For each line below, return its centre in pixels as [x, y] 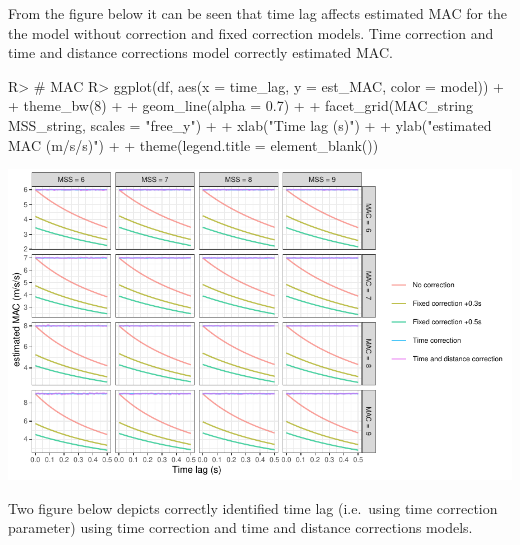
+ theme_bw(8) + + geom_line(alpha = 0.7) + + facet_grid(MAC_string [240, 105]
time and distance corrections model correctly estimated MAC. [200, 52]
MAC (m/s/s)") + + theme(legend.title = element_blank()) [193, 144]
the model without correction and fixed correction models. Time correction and [251, 32]
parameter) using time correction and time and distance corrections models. [240, 527]
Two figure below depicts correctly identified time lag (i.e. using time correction [253, 507]
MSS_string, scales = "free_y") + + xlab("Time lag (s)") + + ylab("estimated [250, 124]
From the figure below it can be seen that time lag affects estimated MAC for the [258, 13]
